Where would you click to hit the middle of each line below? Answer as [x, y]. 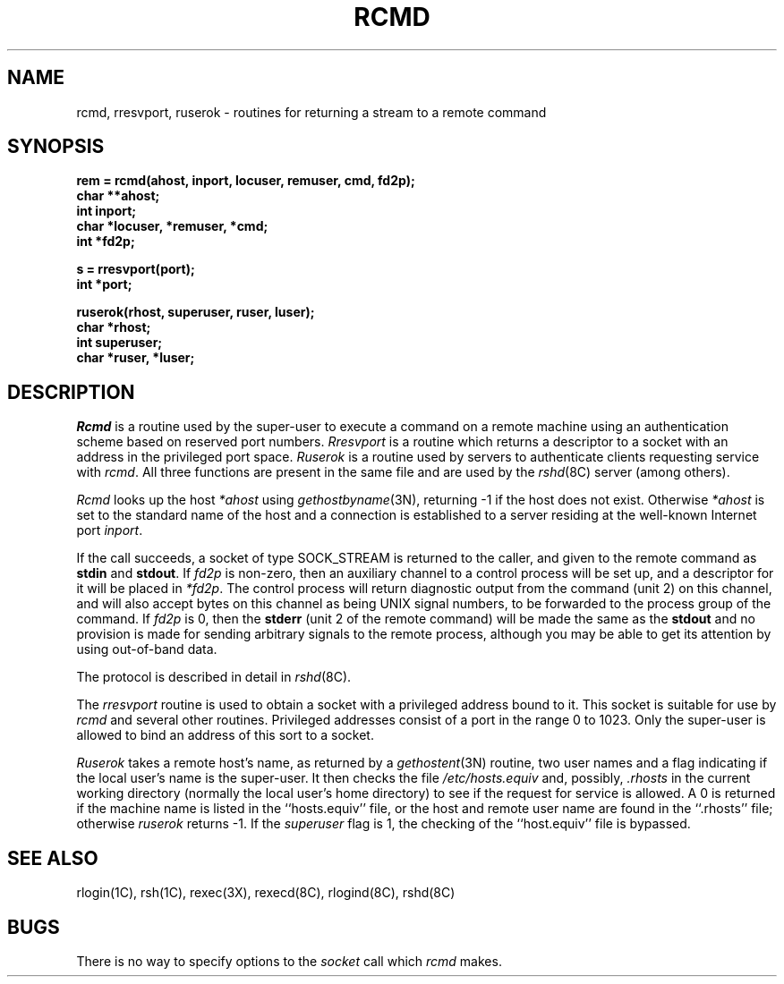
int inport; [107, 211]
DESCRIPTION [71, 392]
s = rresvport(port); [136, 269]
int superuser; [119, 343]
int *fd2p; [106, 242]
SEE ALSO [53, 858]
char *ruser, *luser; [136, 358]
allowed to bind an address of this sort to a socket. [225, 735]
